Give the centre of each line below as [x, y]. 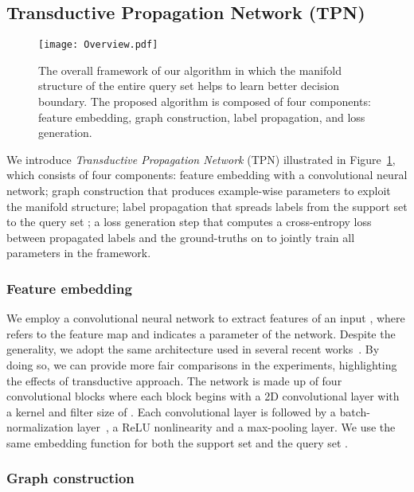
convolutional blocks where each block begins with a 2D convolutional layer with [203, 396]
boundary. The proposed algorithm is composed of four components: [205, 102]
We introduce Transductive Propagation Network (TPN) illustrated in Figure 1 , [201, 159]
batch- [355, 411]
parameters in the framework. [79, 253]
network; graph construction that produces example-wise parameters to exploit [199, 191]
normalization [40, 427]
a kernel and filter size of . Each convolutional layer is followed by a [171, 411]
